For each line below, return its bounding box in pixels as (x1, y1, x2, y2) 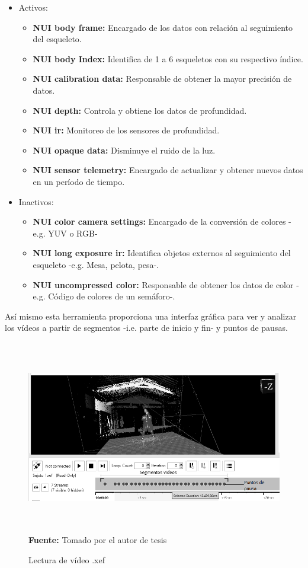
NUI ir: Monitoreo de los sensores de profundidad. (33, 124, 220, 136)
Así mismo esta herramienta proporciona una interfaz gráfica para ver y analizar (5, 309, 297, 322)
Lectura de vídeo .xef (28, 554, 105, 566)
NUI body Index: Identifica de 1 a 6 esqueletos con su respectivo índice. (33, 52, 303, 65)
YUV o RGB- (48, 226, 98, 239)
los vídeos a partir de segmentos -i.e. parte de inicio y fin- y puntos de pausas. (5, 321, 288, 334)
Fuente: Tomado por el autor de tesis (28, 534, 167, 546)
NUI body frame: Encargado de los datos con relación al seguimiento (33, 21, 293, 33)
